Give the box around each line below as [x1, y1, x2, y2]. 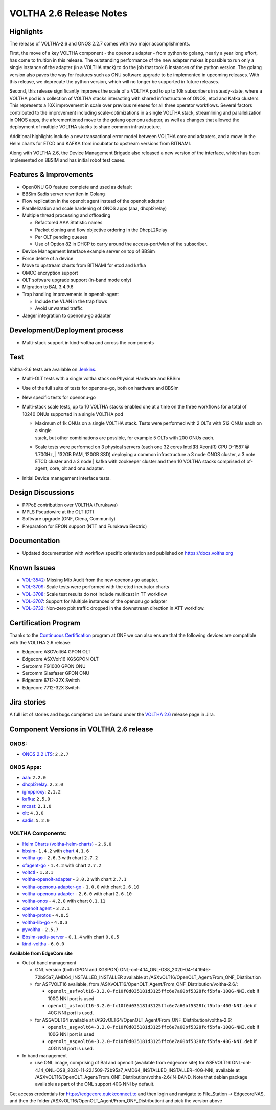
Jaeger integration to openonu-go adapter [22, 312, 111, 319]
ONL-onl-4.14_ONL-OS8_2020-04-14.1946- [120, 967, 211, 973]
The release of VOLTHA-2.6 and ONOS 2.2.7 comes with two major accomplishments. [9, 41, 190, 47]
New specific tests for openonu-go [22, 394, 96, 400]
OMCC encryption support [22, 269, 78, 276]
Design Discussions [9, 488, 74, 497]
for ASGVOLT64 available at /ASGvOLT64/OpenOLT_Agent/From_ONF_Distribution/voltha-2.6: [35, 1016, 232, 1023]
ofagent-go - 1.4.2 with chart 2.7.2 [22, 862, 102, 868]
